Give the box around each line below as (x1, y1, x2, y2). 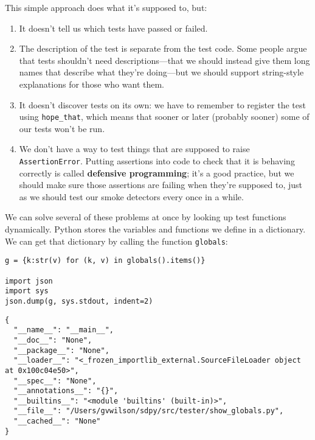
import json (5, 276, 53, 285)
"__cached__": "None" (13, 417, 101, 426)
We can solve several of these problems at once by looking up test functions (5, 211, 286, 223)
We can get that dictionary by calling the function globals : (5, 234, 228, 247)
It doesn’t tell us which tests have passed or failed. (19, 21, 208, 34)
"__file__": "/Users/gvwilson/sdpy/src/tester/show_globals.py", (13, 407, 284, 416)
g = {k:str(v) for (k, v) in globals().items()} (5, 256, 206, 265)
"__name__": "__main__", (13, 326, 114, 335)
